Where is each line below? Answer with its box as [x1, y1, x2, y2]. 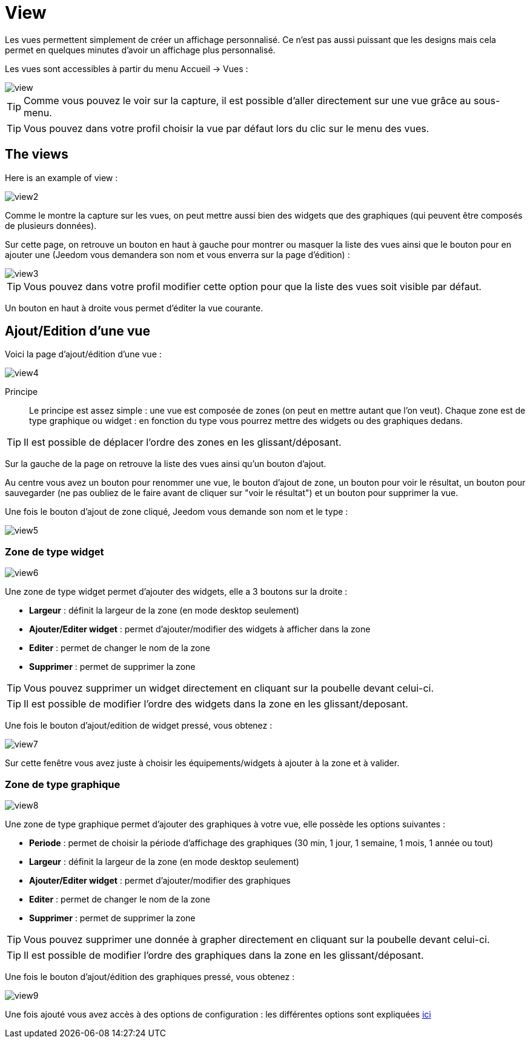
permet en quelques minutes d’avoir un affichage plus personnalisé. [5, 44, 276, 55]
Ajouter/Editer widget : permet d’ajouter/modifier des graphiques [29, 875, 291, 886]
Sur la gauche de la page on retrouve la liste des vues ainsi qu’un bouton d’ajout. [5, 459, 326, 469]
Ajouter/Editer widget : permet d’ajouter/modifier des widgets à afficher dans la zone [29, 624, 371, 635]
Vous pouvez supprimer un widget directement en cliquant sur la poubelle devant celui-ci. [24, 682, 434, 695]
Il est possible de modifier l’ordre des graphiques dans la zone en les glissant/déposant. [24, 949, 424, 961]
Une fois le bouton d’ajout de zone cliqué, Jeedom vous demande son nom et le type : [5, 506, 348, 517]
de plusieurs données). [5, 220, 97, 231]
